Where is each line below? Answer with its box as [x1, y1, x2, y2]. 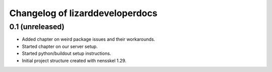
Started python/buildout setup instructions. [22, 50, 111, 56]
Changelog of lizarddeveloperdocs [9, 8, 158, 19]
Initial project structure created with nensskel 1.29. [22, 57, 127, 63]
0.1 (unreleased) [9, 22, 65, 31]
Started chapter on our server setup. [22, 43, 98, 49]
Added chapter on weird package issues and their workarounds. [22, 36, 156, 42]
